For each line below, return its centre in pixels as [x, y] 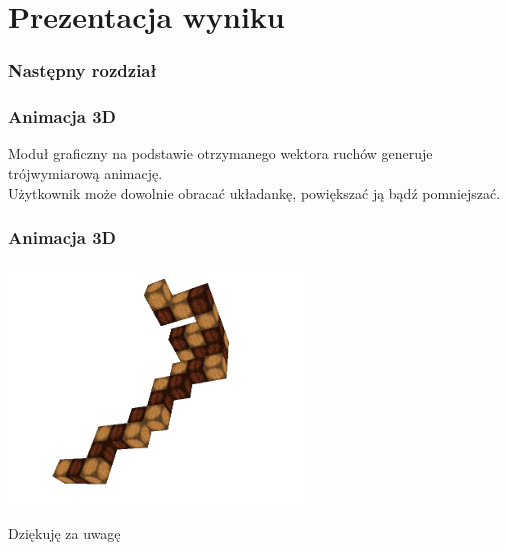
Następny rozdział [82, 70]
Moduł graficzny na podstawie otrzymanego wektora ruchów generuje [220, 153]
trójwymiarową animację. [85, 173]
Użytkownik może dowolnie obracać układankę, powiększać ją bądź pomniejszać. [254, 192]
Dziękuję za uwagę [64, 532]
